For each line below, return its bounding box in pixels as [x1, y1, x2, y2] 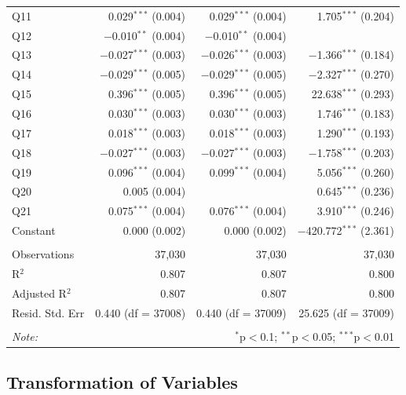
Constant [12, 222, 56, 239]
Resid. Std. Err [12, 304, 85, 320]
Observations [12, 246, 75, 262]
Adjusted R [12, 284, 67, 301]
